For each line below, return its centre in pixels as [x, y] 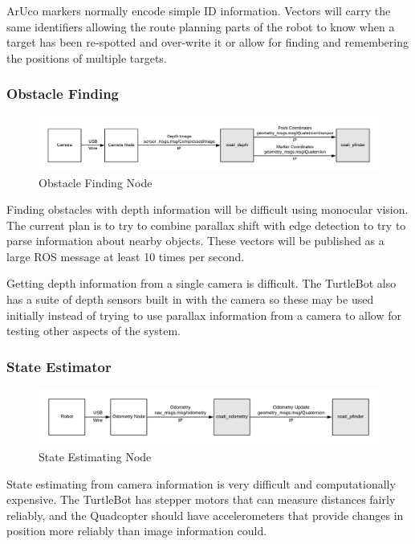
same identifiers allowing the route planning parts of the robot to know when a [201, 26]
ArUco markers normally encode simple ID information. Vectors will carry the [199, 10]
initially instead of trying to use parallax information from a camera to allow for [204, 315]
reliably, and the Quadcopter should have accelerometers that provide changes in [205, 515]
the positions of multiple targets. [87, 57]
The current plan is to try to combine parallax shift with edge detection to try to [206, 225]
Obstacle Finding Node [96, 182]
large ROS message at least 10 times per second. [126, 256]
